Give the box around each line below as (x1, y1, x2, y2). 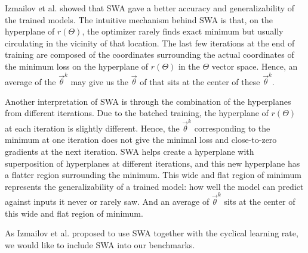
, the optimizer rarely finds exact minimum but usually (82, 25, 284, 38)
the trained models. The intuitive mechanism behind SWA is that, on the (5, 13, 273, 26)
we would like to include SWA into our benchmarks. (5, 238, 195, 251)
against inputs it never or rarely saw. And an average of (5, 195, 210, 208)
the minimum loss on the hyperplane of (5, 60, 149, 72)
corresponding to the (194, 121, 270, 134)
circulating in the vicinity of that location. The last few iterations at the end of (5, 36, 295, 49)
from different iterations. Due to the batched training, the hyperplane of (5, 107, 269, 119)
